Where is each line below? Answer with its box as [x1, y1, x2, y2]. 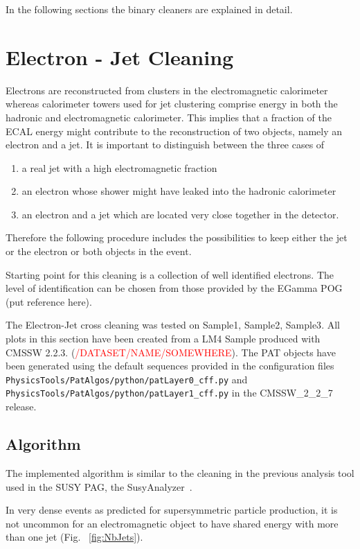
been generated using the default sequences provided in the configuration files [6, 358, 334, 373]
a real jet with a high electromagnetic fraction [21, 160, 217, 175]
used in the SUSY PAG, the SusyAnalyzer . [6, 479, 192, 494]
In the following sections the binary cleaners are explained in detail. [6, 2, 293, 16]
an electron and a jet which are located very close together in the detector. [21, 207, 339, 221]
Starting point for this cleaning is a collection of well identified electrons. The [6, 267, 334, 281]
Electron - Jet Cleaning [6, 42, 234, 71]
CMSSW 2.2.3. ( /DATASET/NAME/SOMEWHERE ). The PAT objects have [6, 345, 336, 359]
